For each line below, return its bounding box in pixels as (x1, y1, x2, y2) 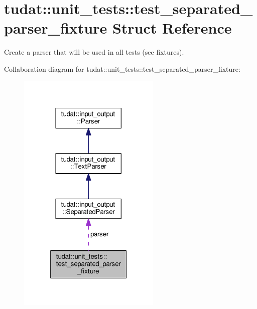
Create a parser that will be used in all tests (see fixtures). (4, 47, 184, 57)
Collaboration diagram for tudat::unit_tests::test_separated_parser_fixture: (4, 63, 240, 74)
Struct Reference (112, 18, 232, 38)
